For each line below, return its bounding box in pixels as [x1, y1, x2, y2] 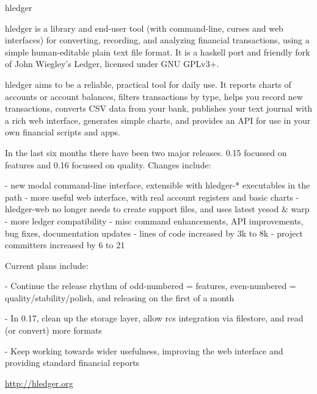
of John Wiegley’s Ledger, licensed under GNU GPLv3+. [5, 57, 219, 70]
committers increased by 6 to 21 [5, 238, 125, 251]
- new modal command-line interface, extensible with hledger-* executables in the [5, 179, 310, 192]
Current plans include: [5, 259, 89, 271]
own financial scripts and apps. [5, 126, 120, 138]
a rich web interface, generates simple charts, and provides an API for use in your [5, 113, 311, 126]
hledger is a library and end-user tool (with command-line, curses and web [5, 21, 283, 34]
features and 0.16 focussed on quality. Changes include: [5, 158, 211, 171]
